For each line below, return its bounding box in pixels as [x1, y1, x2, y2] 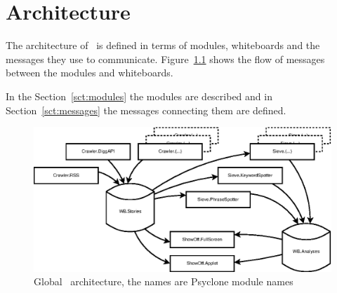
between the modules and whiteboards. [6, 65, 173, 80]
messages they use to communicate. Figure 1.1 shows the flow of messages [6, 51, 325, 66]
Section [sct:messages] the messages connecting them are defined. [6, 102, 286, 117]
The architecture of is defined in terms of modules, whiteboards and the [6, 38, 320, 53]
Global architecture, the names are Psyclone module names [34, 274, 293, 289]
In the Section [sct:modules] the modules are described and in [6, 88, 272, 103]
